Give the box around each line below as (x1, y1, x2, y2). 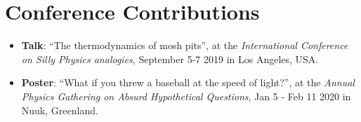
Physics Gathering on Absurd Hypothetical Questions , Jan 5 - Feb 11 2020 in (21, 88, 351, 103)
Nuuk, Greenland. (21, 102, 98, 117)
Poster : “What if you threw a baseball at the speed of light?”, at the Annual (21, 75, 355, 90)
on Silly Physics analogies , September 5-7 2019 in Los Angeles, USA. (21, 51, 319, 66)
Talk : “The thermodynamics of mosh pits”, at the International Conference (21, 38, 348, 53)
